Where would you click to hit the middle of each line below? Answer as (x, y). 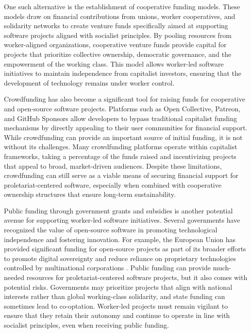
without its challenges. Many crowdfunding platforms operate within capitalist (121, 147)
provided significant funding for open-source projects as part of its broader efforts (125, 249)
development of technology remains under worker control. (89, 82)
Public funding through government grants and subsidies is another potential (118, 210)
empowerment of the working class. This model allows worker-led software (114, 63)
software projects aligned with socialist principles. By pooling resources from (118, 35)
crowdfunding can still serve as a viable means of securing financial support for (121, 175)
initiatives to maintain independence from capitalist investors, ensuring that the (123, 73)
